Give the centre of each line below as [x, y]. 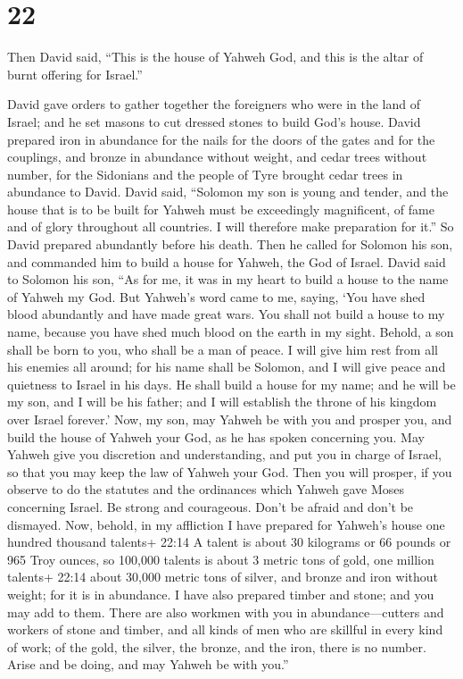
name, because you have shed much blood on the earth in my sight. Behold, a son [231, 332]
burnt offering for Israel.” [75, 74]
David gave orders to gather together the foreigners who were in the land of [214, 104]
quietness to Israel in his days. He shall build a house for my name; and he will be [231, 384]
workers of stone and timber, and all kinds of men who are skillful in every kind [225, 629]
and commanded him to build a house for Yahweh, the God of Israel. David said [227, 261]
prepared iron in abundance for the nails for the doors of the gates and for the [221, 139]
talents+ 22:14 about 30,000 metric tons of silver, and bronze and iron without [223, 577]
